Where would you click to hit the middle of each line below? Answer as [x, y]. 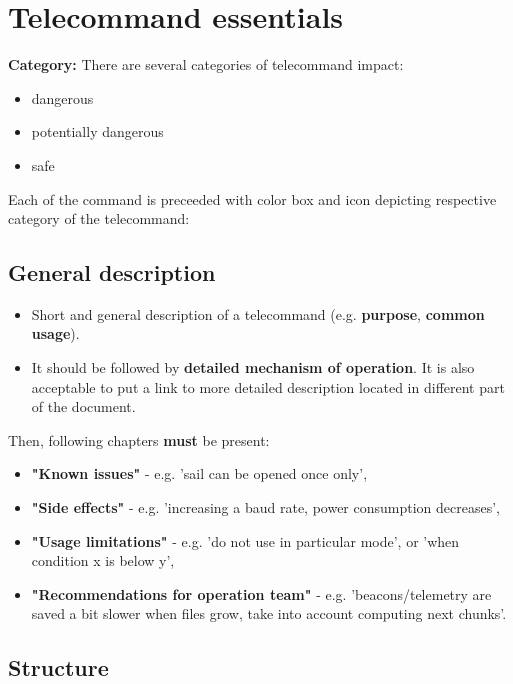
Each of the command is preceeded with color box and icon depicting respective [252, 198]
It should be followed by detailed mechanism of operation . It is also [253, 367]
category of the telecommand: [99, 218]
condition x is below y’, [103, 560]
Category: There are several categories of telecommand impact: [206, 64]
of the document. [83, 406]
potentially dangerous [97, 131]
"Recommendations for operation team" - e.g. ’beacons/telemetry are [261, 593]
